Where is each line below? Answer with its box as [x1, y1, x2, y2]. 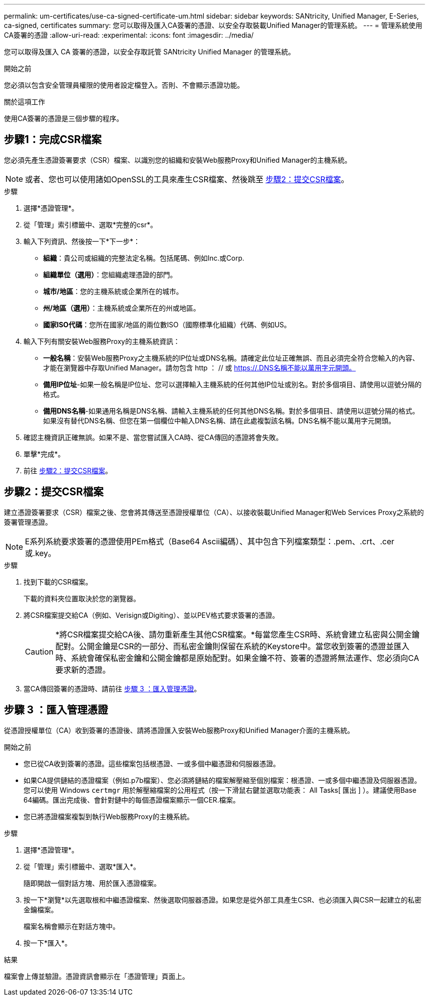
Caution [25, 646, 54, 657]
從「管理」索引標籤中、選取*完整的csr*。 [24, 220, 157, 229]
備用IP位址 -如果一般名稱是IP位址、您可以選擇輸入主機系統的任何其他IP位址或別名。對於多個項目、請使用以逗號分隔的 [43, 380, 422, 389]
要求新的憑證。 [55, 664, 111, 675]
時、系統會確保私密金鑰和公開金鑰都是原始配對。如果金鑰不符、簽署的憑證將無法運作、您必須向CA [55, 653, 419, 663]
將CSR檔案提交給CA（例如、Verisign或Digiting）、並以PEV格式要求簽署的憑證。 [24, 610, 279, 619]
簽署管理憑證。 [4, 517, 52, 526]
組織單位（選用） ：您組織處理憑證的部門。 [43, 270, 177, 279]
